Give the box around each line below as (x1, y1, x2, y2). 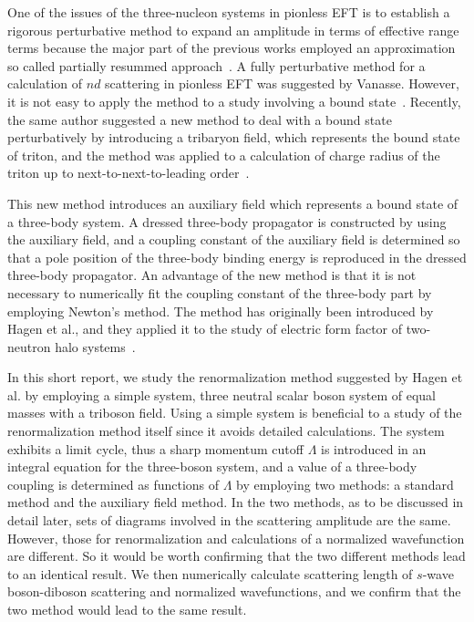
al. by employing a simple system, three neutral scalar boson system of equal (7, 385, 437, 404)
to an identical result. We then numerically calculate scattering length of (7, 564, 413, 583)
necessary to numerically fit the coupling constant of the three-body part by (7, 283, 432, 302)
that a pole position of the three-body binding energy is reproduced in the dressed (7, 247, 467, 266)
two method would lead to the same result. (7, 600, 247, 618)
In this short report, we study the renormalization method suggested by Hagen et (7, 368, 463, 387)
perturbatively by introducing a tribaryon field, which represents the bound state (7, 128, 460, 147)
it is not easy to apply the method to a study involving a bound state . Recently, (7, 91, 461, 110)
